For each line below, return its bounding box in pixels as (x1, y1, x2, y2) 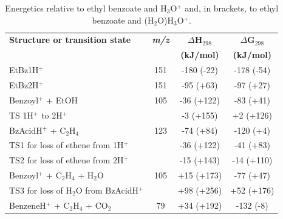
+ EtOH (46, 93, 78, 106)
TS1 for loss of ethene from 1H (9, 139, 124, 151)
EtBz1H (9, 64, 39, 76)
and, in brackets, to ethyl (185, 2, 279, 14)
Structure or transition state (9, 33, 131, 46)
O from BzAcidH (75, 183, 138, 196)
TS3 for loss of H (9, 183, 73, 196)
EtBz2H (9, 78, 39, 91)
